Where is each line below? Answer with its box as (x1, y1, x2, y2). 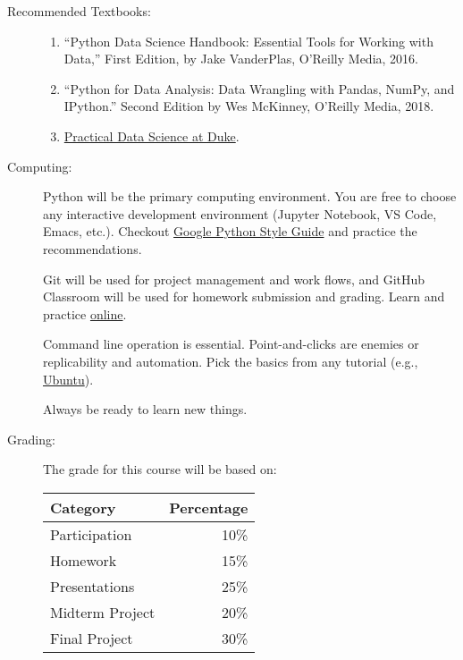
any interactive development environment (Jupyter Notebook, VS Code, (43, 204, 437, 223)
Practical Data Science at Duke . (63, 126, 240, 145)
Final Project (50, 627, 133, 648)
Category (50, 496, 116, 518)
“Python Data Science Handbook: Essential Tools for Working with (63, 31, 434, 50)
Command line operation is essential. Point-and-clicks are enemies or (43, 334, 419, 353)
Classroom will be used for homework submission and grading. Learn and (43, 287, 445, 306)
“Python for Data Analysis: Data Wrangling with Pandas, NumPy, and (63, 79, 455, 97)
